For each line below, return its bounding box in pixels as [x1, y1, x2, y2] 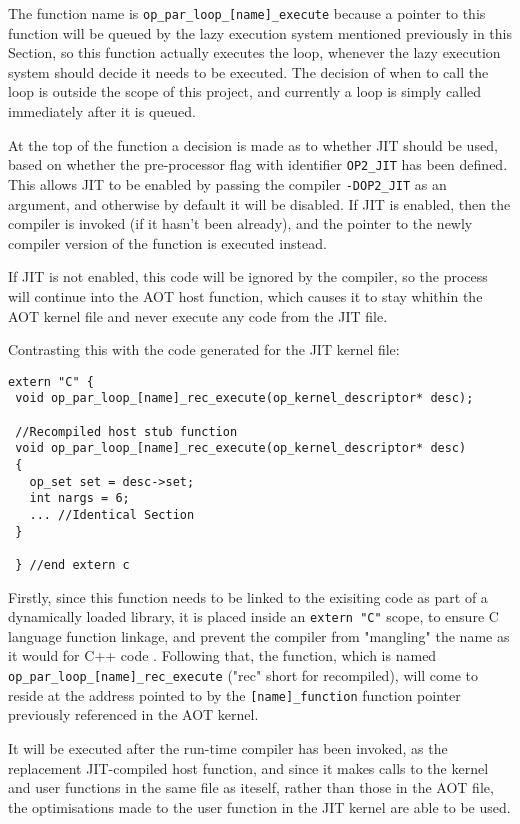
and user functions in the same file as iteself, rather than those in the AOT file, [8, 777, 494, 798]
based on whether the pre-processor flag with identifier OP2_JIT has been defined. [8, 154, 508, 175]
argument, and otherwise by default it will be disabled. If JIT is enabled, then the [8, 193, 511, 214]
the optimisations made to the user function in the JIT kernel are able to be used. [8, 796, 511, 817]
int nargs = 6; [29, 491, 130, 506]
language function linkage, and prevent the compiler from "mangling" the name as [8, 625, 510, 646]
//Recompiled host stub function [15, 424, 238, 439]
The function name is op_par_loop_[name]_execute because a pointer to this [8, 3, 486, 23]
